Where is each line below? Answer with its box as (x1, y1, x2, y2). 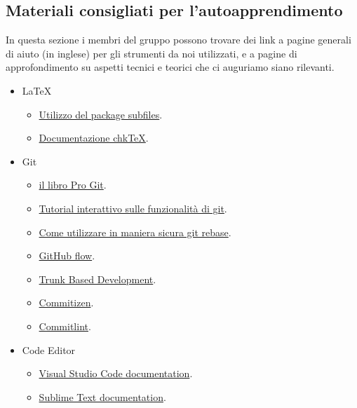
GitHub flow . (39, 248, 95, 263)
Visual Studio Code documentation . (39, 366, 193, 381)
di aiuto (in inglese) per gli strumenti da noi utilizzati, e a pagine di (6, 46, 297, 60)
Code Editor (22, 342, 76, 357)
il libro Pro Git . (39, 177, 107, 192)
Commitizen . (39, 295, 94, 310)
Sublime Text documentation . (39, 389, 166, 404)
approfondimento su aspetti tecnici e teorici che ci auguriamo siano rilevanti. (6, 60, 335, 74)
